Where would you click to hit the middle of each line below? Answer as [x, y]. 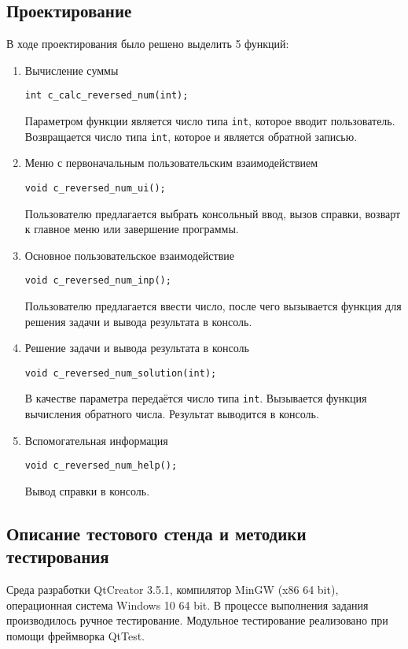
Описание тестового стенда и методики [156, 533]
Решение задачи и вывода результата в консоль [137, 348]
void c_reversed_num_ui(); [95, 188]
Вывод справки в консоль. [87, 490]
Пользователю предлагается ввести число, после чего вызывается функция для [213, 306]
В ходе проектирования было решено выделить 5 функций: [148, 44]
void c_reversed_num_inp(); [98, 281]
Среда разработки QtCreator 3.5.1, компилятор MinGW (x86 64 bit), [173, 590]
